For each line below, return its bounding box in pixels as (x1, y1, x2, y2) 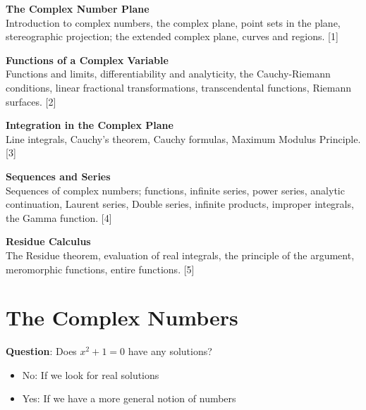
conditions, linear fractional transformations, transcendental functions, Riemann (6, 80, 352, 94)
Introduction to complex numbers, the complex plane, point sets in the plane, (6, 15, 341, 30)
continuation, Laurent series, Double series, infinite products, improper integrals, (6, 197, 354, 211)
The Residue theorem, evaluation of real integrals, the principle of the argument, (6, 247, 355, 262)
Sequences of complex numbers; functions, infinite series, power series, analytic (6, 182, 345, 197)
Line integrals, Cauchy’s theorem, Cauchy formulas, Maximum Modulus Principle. (6, 131, 361, 146)
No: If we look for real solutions (22, 367, 159, 382)
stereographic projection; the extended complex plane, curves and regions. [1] (6, 29, 338, 44)
